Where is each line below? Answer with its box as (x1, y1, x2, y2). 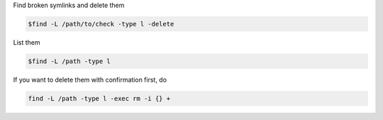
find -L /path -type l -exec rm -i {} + (28, 94, 170, 102)
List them (13, 38, 40, 46)
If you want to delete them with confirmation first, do (13, 75, 167, 84)
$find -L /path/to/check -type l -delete (28, 20, 174, 28)
